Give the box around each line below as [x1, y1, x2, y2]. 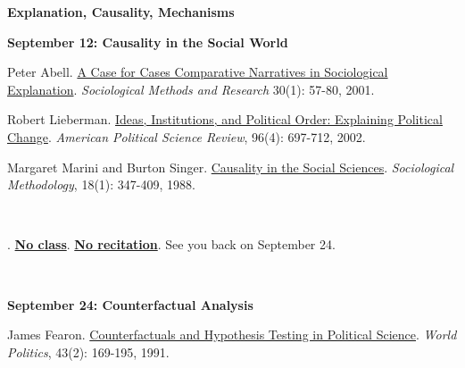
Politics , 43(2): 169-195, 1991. [7, 342, 170, 361]
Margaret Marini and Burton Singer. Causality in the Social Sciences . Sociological [7, 157, 454, 176]
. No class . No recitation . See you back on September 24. [7, 235, 336, 254]
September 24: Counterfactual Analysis [7, 295, 253, 314]
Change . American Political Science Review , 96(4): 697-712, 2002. [7, 127, 366, 146]
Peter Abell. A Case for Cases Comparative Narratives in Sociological [7, 63, 388, 81]
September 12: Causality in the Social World [7, 32, 288, 51]
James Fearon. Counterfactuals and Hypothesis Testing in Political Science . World [7, 325, 457, 344]
